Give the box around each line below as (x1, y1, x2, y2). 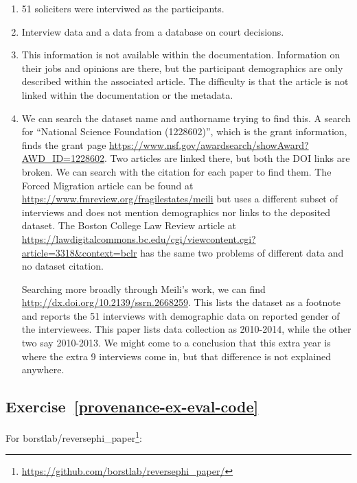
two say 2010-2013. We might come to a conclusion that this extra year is (21, 335, 331, 350)
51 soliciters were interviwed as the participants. (21, 1, 224, 15)
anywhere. (21, 362, 65, 377)
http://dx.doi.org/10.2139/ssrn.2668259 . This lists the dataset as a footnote (21, 295, 341, 309)
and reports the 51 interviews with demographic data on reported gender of (21, 308, 340, 322)
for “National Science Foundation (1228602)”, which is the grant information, (21, 124, 347, 139)
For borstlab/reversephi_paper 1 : (5, 429, 142, 445)
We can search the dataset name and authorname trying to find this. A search (21, 110, 351, 125)
